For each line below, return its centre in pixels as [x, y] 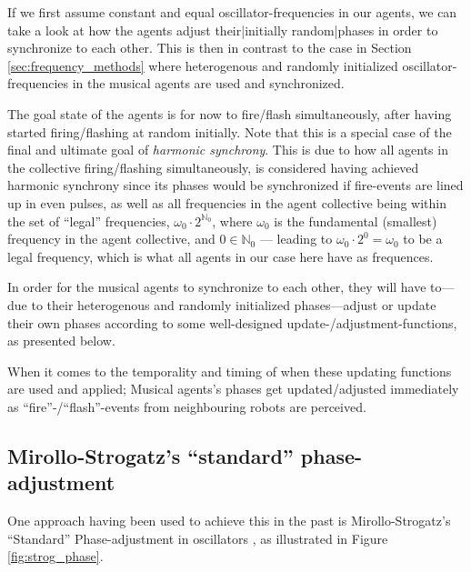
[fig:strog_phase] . [55, 556]
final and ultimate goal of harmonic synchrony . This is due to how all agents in [228, 150]
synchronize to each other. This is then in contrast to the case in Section [210, 48]
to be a [423, 239]
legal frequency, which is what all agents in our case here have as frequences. [220, 256]
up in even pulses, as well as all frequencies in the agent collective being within [227, 202]
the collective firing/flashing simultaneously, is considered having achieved [213, 167]
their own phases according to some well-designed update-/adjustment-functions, [232, 322]
